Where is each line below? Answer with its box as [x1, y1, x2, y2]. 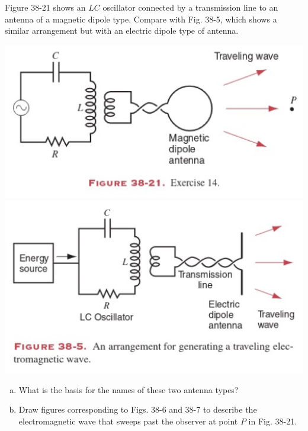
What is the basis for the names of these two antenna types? [18, 383, 239, 395]
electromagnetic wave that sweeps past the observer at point [18, 415, 238, 427]
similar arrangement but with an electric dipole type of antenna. [5, 24, 239, 37]
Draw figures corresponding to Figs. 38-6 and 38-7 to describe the [18, 403, 257, 416]
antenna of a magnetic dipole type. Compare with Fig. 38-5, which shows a [5, 12, 277, 25]
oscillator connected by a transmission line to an [102, 1, 278, 13]
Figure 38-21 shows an [5, 1, 86, 13]
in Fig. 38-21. [248, 415, 297, 427]
